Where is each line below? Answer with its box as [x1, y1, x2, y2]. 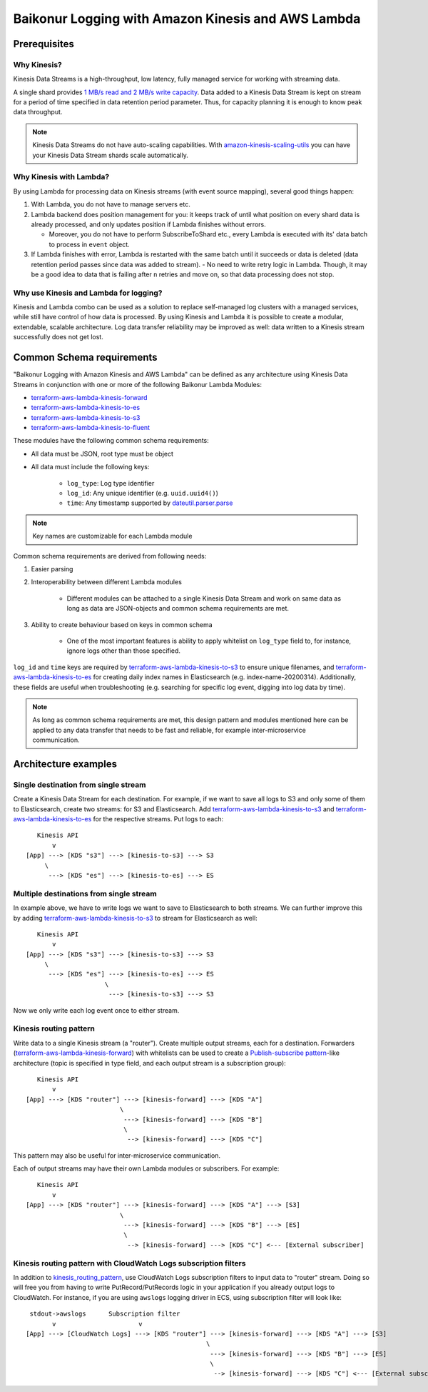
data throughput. [13, 108, 63, 116]
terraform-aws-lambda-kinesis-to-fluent [31, 424, 150, 432]
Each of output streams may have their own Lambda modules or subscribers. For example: [13, 1164, 280, 1173]
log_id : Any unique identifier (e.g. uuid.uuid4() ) [66, 489, 219, 498]
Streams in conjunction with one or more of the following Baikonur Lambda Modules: [13, 380, 262, 389]
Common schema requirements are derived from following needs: [13, 551, 207, 560]
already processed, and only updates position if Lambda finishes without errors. [31, 220, 267, 229]
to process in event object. [49, 240, 130, 249]
